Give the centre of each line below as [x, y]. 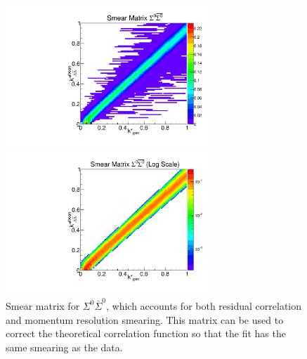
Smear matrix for [43, 305]
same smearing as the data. [64, 347]
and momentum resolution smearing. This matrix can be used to [145, 319]
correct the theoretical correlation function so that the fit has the [146, 333]
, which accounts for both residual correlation [204, 305]
